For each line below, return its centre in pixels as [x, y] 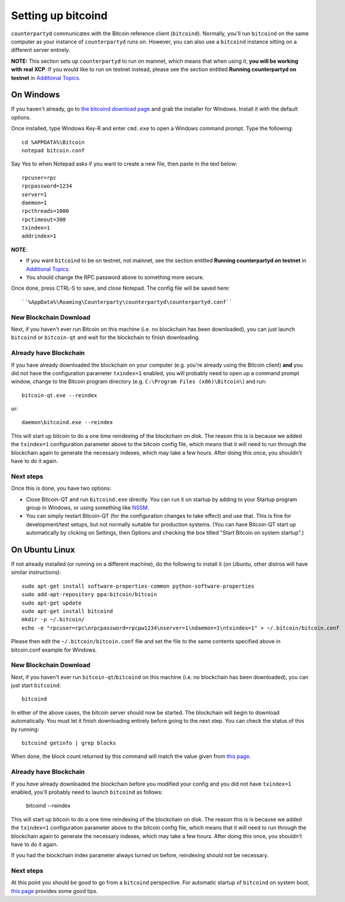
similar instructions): [36, 572]
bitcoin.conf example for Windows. [54, 650]
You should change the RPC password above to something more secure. [115, 277]
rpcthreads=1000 [45, 211]
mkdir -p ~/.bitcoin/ [53, 619]
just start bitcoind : [36, 685]
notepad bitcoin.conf [53, 150]
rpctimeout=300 [44, 219]
